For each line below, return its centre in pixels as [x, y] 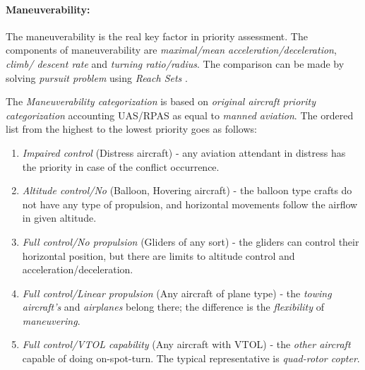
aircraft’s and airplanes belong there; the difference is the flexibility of [173, 307]
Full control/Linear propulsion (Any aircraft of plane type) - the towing [177, 293]
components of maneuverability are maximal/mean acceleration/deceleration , [171, 50]
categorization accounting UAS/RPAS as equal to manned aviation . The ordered [180, 115]
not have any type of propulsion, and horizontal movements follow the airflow [190, 204]
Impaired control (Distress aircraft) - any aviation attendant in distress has [184, 152]
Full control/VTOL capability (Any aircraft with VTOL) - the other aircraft [186, 344]
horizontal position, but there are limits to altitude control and [158, 255]
